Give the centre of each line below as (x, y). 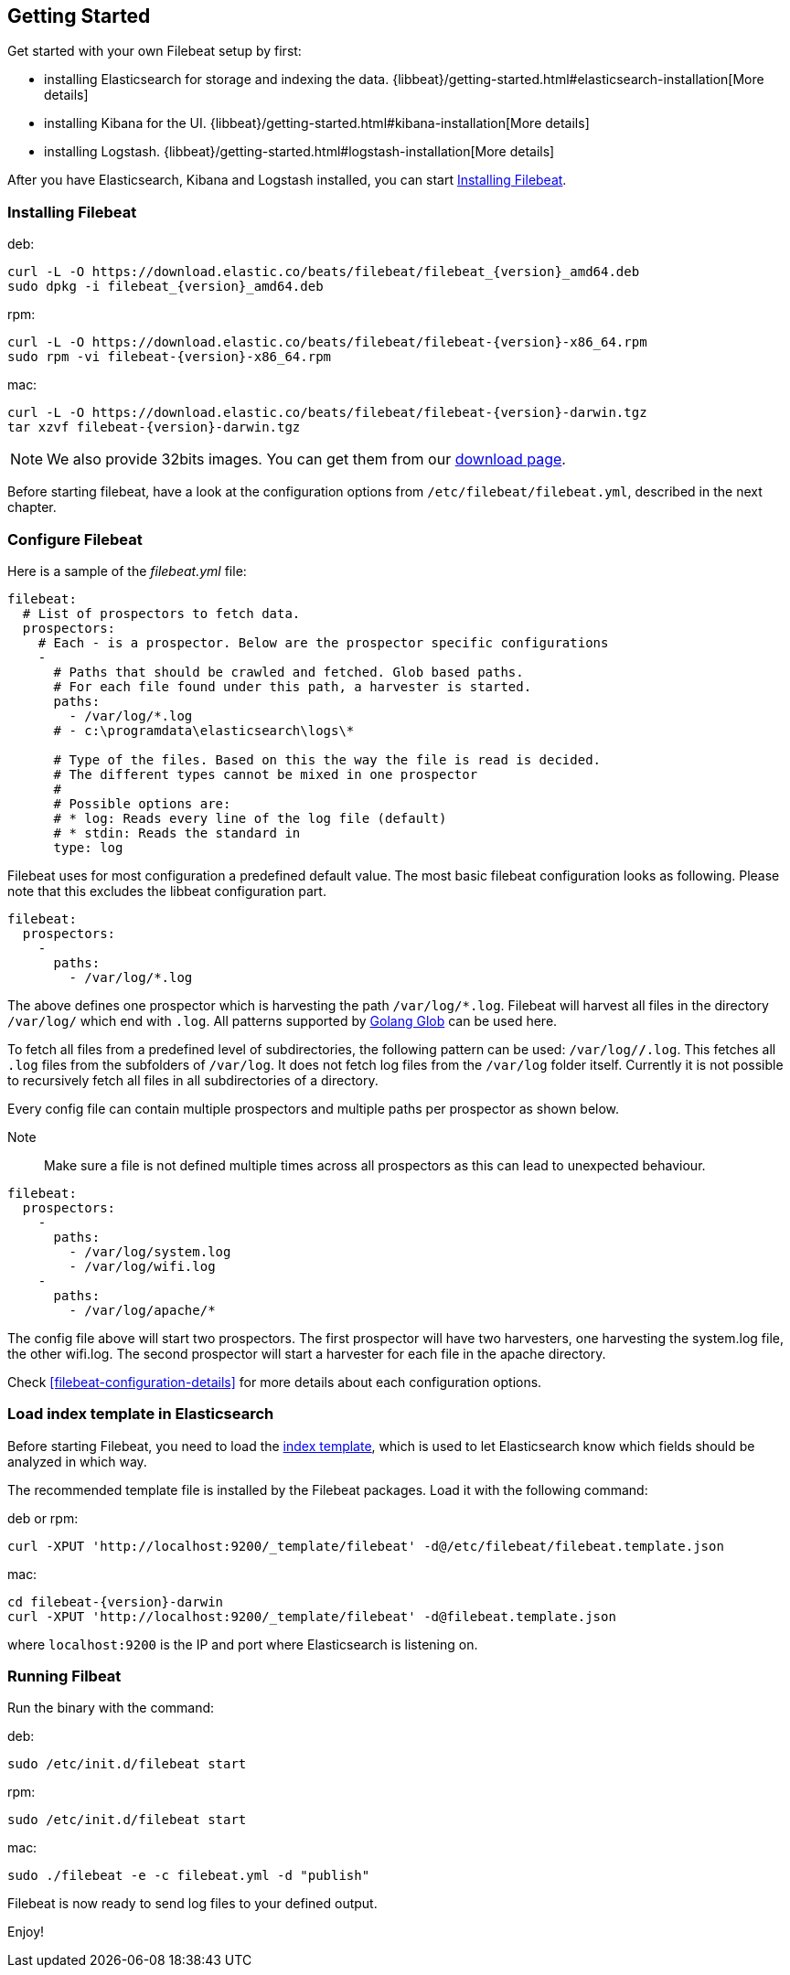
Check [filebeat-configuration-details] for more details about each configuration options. (275, 1382)
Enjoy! (26, 1932)
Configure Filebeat (75, 539)
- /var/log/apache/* (142, 1310)
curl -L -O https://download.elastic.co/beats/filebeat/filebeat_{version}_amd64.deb (324, 272)
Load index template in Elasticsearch (141, 1414)
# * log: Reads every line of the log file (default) (250, 818)
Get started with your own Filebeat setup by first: (155, 51)
